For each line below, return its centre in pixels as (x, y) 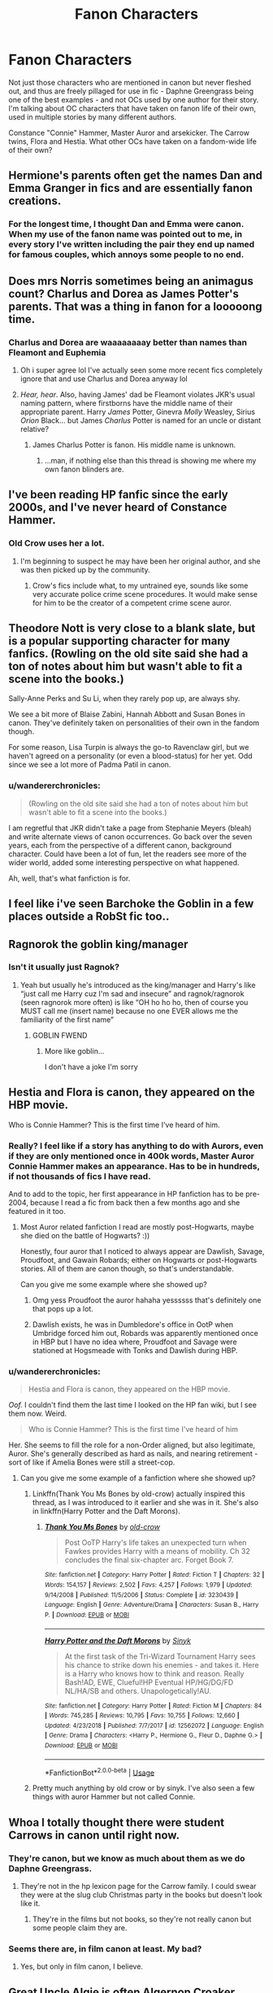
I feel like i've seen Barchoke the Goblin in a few (131, 904)
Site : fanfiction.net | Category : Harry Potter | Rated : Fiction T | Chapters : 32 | (154, 1575)
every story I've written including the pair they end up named (132, 245)
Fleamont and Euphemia (57, 352)
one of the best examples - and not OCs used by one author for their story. (134, 99)
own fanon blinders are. (84, 469)
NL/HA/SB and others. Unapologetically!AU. (138, 1691)
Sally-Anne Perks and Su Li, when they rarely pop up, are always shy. (124, 698)
